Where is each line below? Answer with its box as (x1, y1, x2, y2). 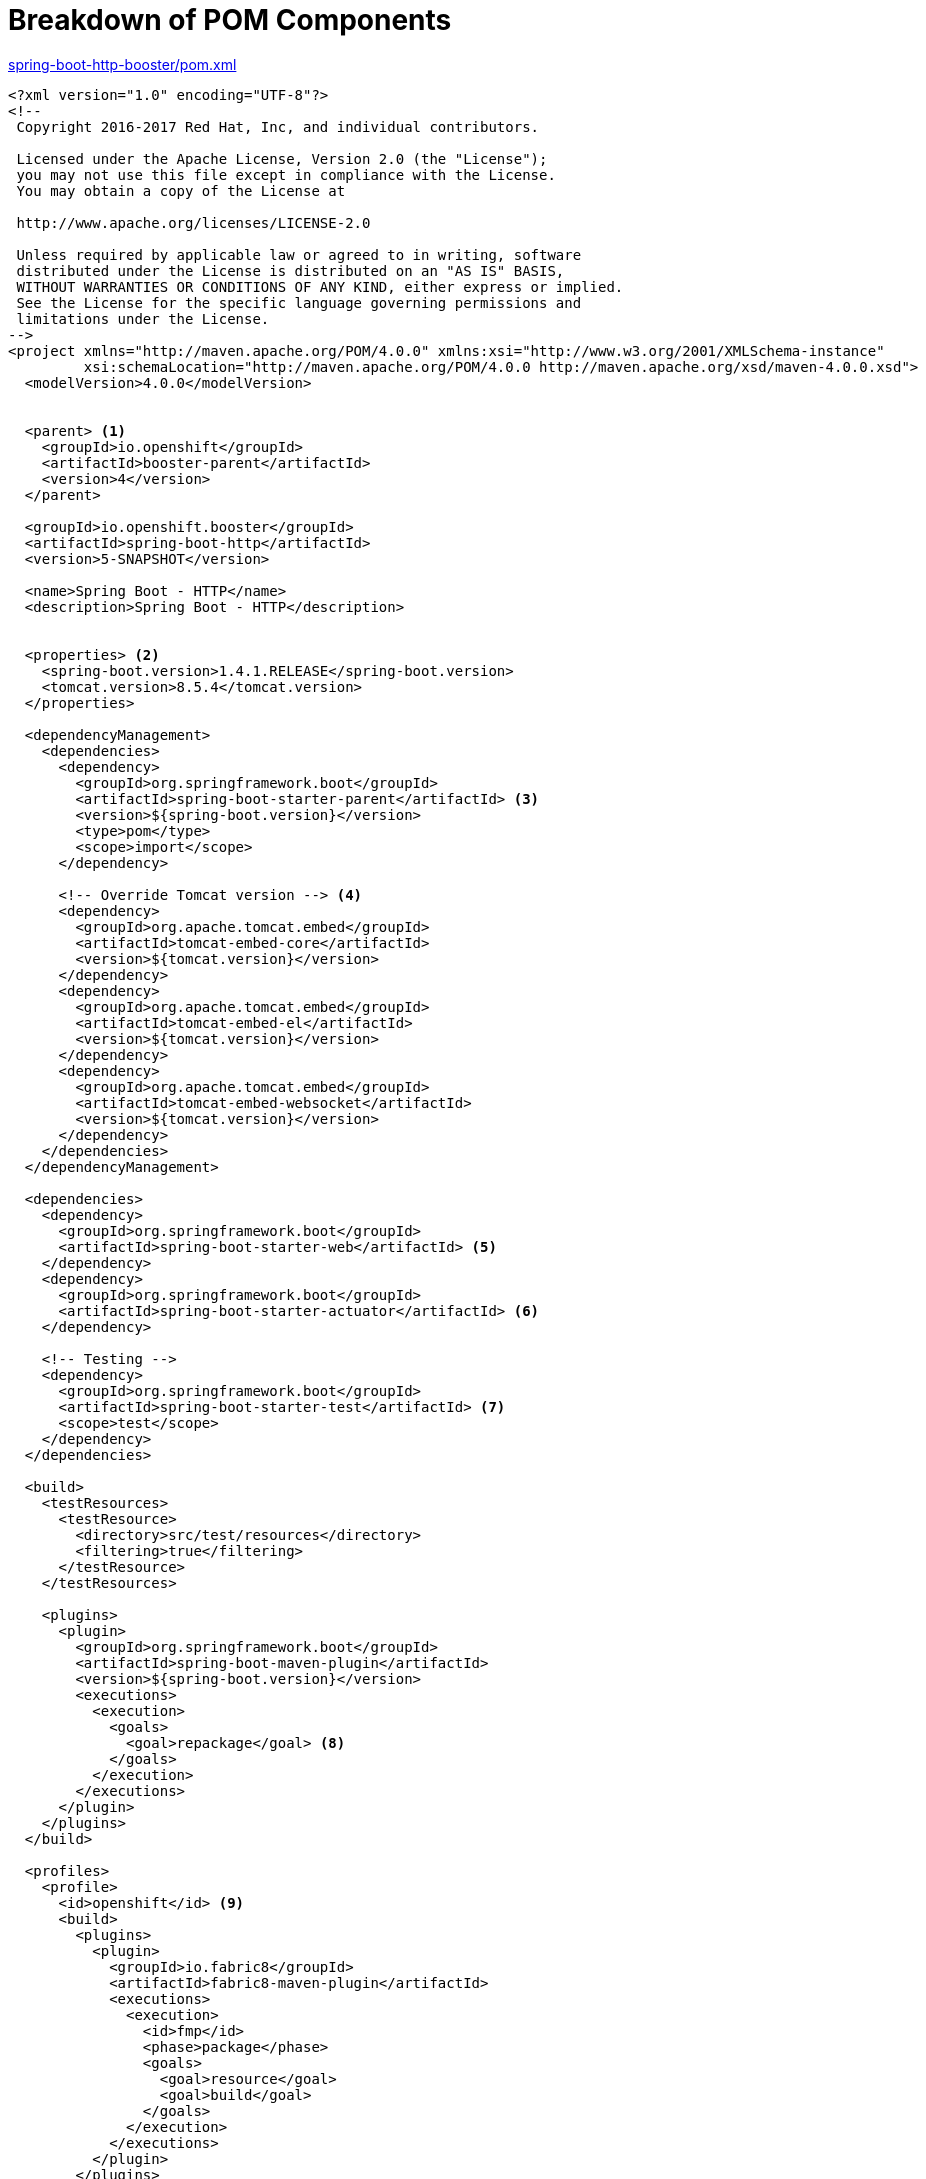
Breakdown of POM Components (8, 3, 452, 37)
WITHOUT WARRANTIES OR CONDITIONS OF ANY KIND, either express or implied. (16, 278, 624, 295)
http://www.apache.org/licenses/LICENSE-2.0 (16, 214, 371, 231)
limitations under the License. (16, 310, 270, 327)
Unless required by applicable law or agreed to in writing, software (16, 246, 582, 263)
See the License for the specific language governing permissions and (16, 294, 582, 311)
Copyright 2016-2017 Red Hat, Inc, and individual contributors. (16, 118, 540, 135)
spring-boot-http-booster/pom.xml (8, 55, 237, 73)
